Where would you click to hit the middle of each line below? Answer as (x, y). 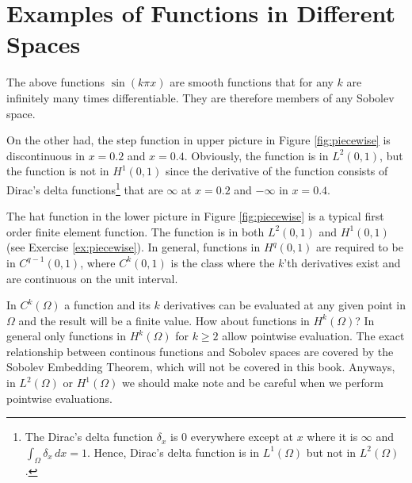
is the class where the (223, 262)
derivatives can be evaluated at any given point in (284, 305)
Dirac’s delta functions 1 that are (85, 188)
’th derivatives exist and (342, 262)
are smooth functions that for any (252, 82)
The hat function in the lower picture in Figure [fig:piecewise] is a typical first (195, 216)
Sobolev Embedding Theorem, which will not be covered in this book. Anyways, (201, 367)
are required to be (360, 247)
